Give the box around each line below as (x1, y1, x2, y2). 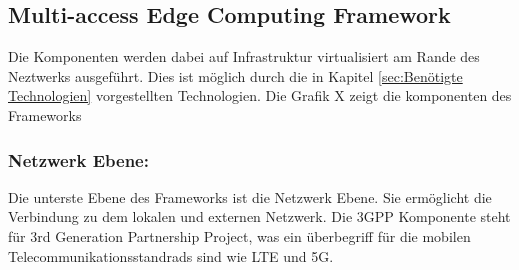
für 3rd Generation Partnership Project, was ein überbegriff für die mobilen (8, 225, 471, 246)
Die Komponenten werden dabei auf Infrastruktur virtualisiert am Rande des (8, 46, 480, 67)
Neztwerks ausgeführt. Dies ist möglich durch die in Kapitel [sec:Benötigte (8, 65, 463, 86)
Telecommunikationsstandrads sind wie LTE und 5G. (8, 245, 334, 266)
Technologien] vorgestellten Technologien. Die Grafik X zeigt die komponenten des (8, 85, 512, 106)
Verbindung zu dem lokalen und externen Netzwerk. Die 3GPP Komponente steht (8, 206, 511, 227)
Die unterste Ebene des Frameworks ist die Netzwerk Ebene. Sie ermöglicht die (8, 186, 492, 207)
